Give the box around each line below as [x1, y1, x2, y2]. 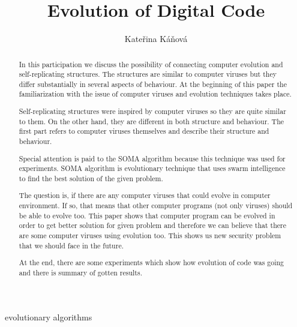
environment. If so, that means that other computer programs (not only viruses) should [19, 200, 293, 211]
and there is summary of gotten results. [19, 267, 142, 277]
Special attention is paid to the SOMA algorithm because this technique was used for [19, 153, 286, 163]
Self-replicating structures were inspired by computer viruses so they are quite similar [19, 106, 286, 116]
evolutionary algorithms [5, 310, 92, 323]
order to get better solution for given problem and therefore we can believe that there [19, 220, 287, 230]
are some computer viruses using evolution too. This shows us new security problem [19, 230, 281, 241]
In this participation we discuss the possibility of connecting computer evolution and [19, 59, 283, 69]
